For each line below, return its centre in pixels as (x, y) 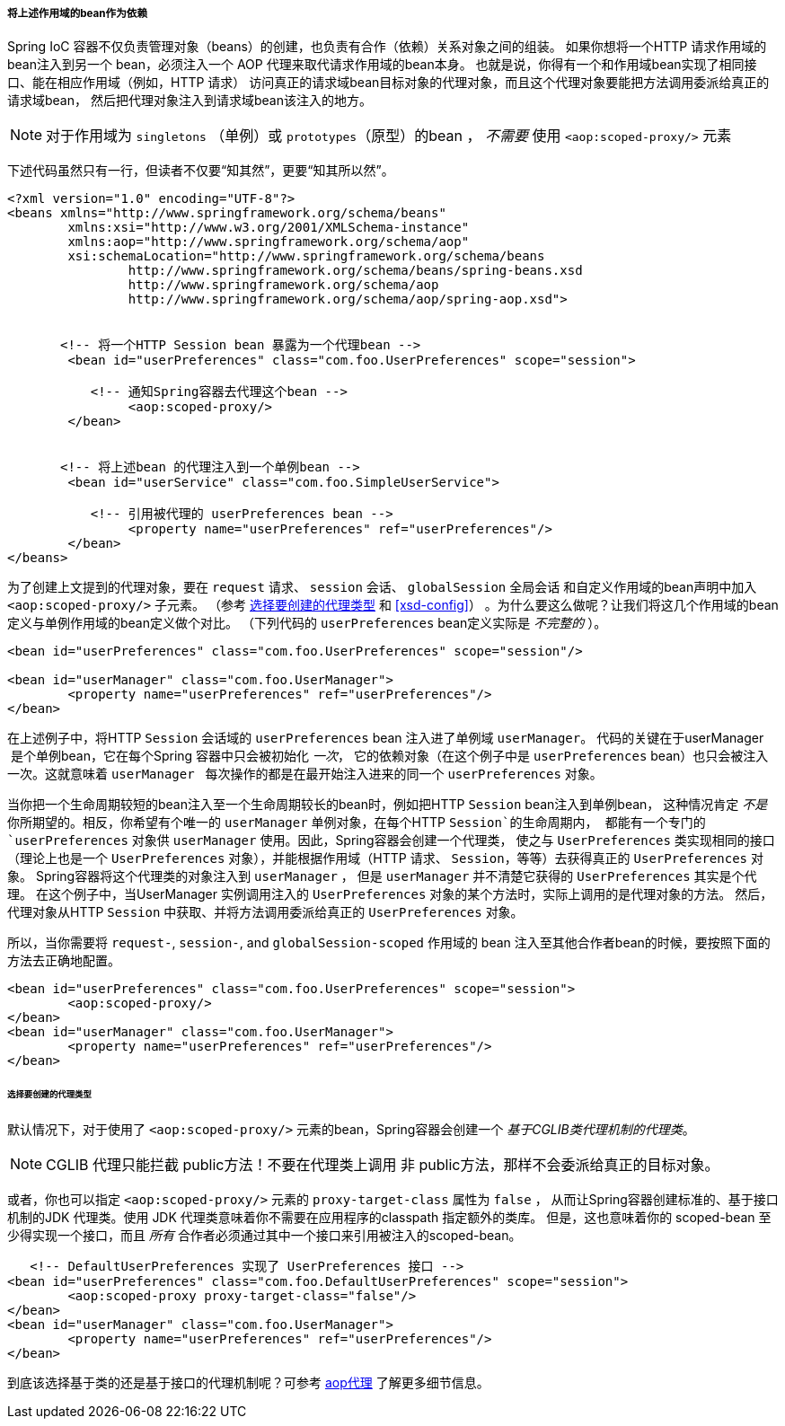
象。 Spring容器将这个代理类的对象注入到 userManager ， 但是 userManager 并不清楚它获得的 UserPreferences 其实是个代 (382, 876)
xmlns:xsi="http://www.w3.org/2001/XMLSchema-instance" (269, 228)
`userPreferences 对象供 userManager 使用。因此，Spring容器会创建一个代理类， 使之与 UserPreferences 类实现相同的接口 (391, 841)
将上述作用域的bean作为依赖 (78, 13)
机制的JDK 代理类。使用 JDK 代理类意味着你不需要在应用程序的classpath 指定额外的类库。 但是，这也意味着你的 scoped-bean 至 (389, 1218)
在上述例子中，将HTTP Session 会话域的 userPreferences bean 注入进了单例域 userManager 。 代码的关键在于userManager (386, 738)
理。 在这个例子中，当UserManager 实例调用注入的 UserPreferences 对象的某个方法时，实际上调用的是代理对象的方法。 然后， (390, 894)
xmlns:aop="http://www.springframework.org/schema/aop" (269, 242)
